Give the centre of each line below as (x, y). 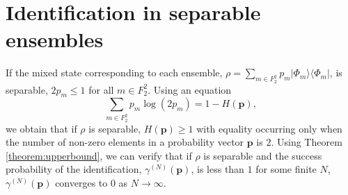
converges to (81, 182)
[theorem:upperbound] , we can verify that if (99, 155)
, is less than (217, 169)
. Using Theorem (307, 142)
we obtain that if (41, 128)
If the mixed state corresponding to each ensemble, (114, 73)
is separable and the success (263, 155)
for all (101, 89)
